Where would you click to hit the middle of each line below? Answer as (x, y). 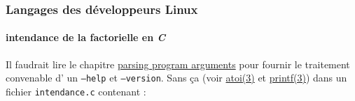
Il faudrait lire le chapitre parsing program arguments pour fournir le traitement (178, 64)
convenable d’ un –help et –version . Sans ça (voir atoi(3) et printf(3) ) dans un (176, 78)
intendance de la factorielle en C (86, 37)
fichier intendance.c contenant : (76, 91)
